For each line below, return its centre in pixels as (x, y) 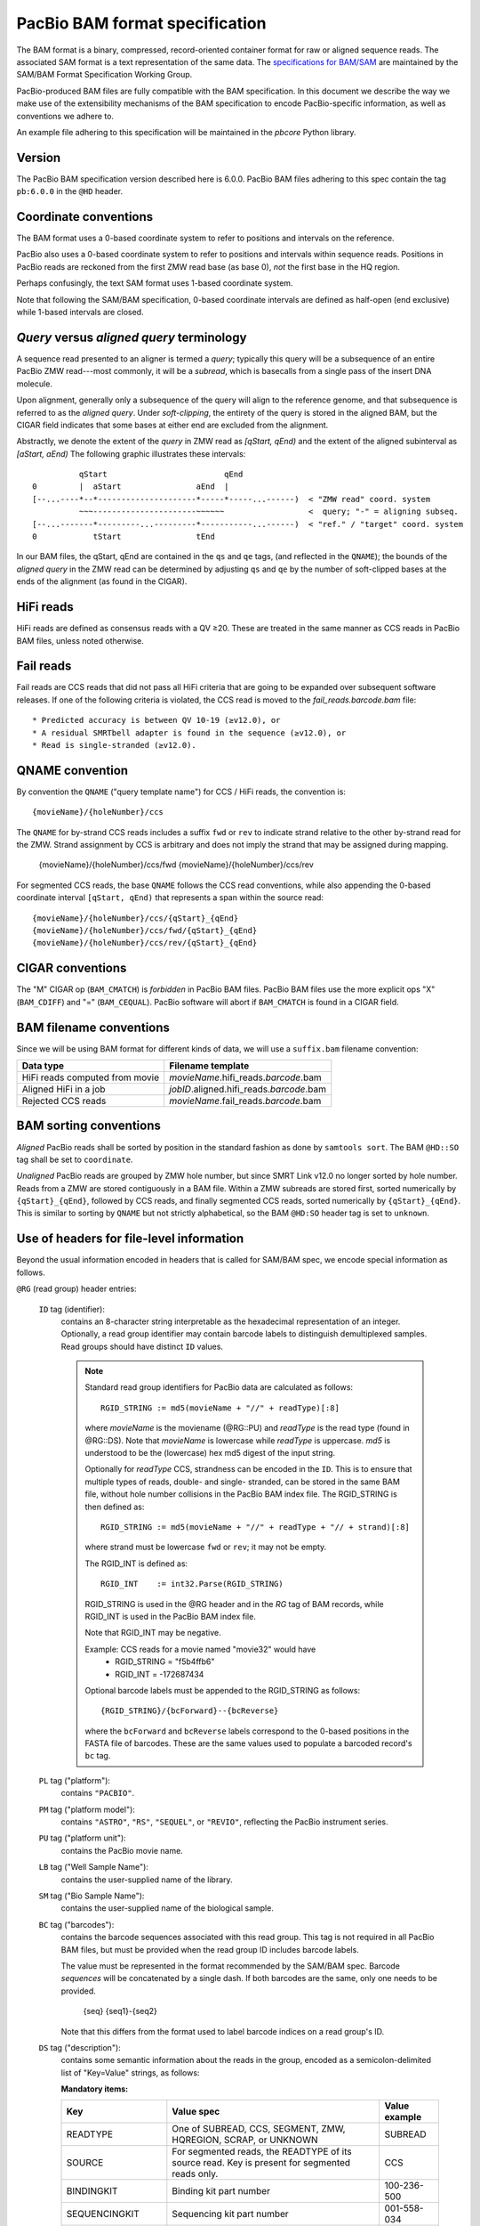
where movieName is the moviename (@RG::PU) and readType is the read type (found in (248, 1428)
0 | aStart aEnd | (131, 487)
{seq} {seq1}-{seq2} (120, 2011)
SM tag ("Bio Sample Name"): (92, 1896)
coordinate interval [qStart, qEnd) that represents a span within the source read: (170, 898)
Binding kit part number (221, 2191)
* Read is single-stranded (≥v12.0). (115, 745)
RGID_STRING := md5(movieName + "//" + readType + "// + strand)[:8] (256, 1527)
